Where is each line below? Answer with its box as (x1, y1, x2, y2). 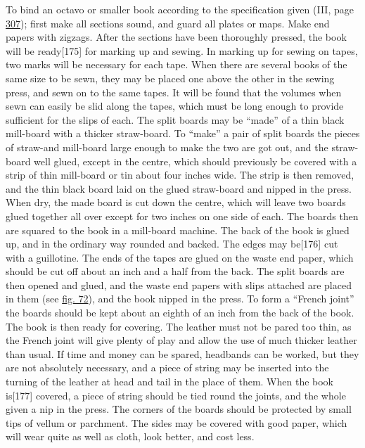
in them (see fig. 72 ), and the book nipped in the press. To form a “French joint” (6, 291, 354, 306)
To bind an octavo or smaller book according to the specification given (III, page (6, 2, 354, 16)
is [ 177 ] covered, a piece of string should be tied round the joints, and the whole (6, 388, 346, 402)
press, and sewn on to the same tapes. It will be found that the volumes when (6, 84, 342, 99)
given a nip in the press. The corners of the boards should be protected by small (6, 402, 352, 416)
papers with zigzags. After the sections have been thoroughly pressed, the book (6, 30, 347, 44)
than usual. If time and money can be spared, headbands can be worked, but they (6, 346, 359, 361)
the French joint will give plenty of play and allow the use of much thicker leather (6, 333, 357, 347)
